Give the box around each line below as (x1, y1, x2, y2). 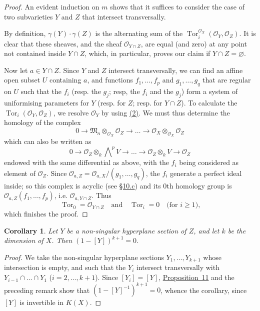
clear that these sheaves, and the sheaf (4, 38, 122, 48)
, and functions (87, 74, 133, 85)
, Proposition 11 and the (158, 272, 234, 282)
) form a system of (181, 86, 238, 96)
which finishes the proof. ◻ (4, 208, 88, 219)
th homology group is (166, 180, 232, 190)
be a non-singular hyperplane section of (66, 225, 186, 235)
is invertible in (19, 297, 64, 307)
